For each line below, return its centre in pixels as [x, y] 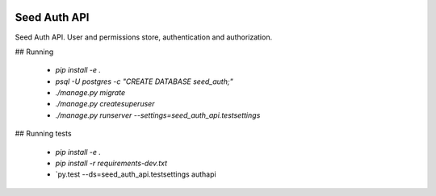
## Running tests [43, 134]
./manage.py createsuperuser [105, 104]
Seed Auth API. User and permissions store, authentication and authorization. [144, 37]
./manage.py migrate [90, 93]
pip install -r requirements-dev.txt [111, 163]
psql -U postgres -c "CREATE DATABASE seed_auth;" [144, 81]
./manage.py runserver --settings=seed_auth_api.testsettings [158, 115]
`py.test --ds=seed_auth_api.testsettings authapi [136, 174]
